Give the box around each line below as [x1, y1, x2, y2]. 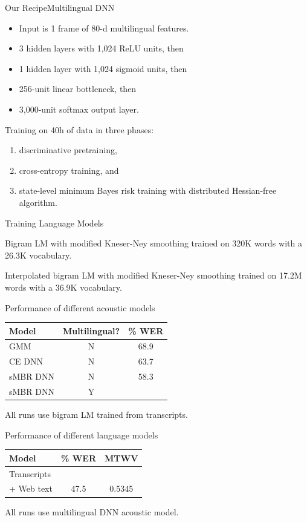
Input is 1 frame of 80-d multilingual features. [19, 21, 189, 34]
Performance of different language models [5, 428, 158, 441]
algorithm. [19, 196, 57, 208]
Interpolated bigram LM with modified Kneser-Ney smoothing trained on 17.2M [5, 269, 302, 282]
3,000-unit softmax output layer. [19, 102, 139, 115]
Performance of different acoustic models [5, 301, 155, 314]
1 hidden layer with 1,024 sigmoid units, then [19, 62, 187, 74]
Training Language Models [5, 216, 104, 229]
